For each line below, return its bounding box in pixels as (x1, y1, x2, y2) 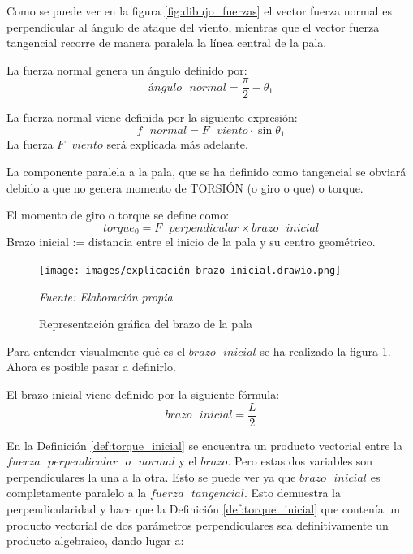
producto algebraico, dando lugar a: (6, 532, 184, 549)
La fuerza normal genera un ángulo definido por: (6, 61, 247, 78)
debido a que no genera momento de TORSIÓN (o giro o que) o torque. (6, 179, 364, 196)
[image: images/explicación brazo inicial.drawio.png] (39, 264, 342, 276)
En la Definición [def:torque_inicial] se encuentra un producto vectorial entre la (6, 436, 402, 453)
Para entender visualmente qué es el (6, 342, 186, 359)
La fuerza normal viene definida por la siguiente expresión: (6, 109, 298, 126)
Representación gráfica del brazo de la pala (39, 315, 252, 332)
